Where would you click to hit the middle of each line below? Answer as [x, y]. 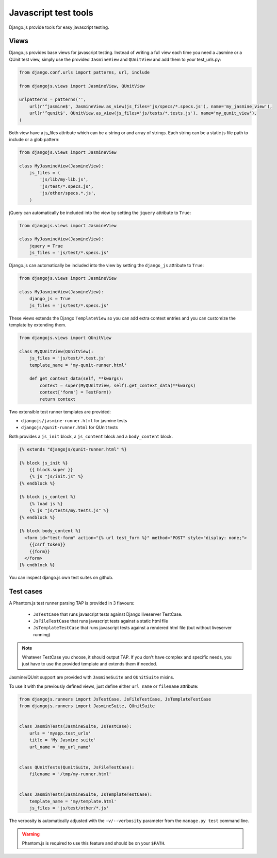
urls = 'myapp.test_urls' [60, 733]
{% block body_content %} [50, 531]
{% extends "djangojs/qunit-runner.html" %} [73, 449]
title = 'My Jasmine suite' [63, 740]
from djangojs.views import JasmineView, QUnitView [82, 86]
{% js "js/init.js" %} [56, 476]
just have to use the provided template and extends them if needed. [90, 664]
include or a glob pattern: [34, 139]
